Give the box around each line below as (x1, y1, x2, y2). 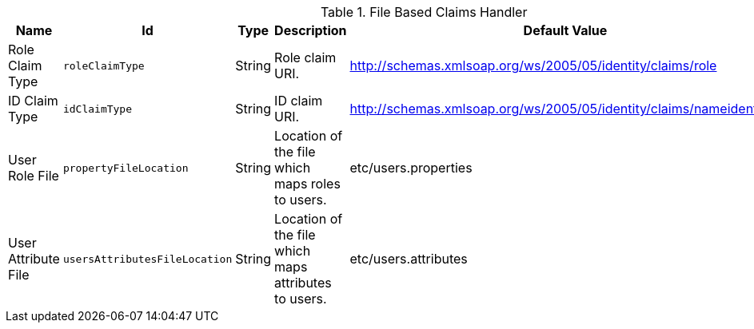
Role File (8, 168, 59, 184)
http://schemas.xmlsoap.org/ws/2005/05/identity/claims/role (349, 57, 717, 73)
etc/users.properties (349, 160, 473, 176)
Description (274, 22, 347, 38)
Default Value (523, 22, 608, 38)
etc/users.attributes (349, 251, 468, 267)
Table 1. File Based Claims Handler (320, 4, 528, 20)
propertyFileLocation (62, 161, 189, 174)
